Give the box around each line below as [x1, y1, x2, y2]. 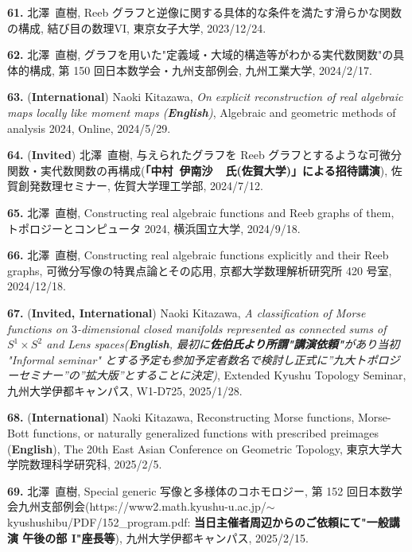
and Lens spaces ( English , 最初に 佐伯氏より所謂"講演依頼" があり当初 [46, 336, 400, 352]
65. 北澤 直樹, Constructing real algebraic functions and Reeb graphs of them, [7, 204, 395, 220]
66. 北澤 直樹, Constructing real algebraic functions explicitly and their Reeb [7, 247, 389, 263]
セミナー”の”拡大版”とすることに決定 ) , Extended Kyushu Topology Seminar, [17, 367, 406, 383]
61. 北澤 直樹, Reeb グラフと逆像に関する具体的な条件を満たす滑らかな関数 [7, 4, 402, 20]
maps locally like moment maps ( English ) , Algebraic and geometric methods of [7, 103, 396, 120]
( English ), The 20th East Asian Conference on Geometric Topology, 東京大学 [7, 440, 391, 457]
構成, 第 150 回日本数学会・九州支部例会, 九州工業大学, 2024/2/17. [29, 61, 372, 78]
